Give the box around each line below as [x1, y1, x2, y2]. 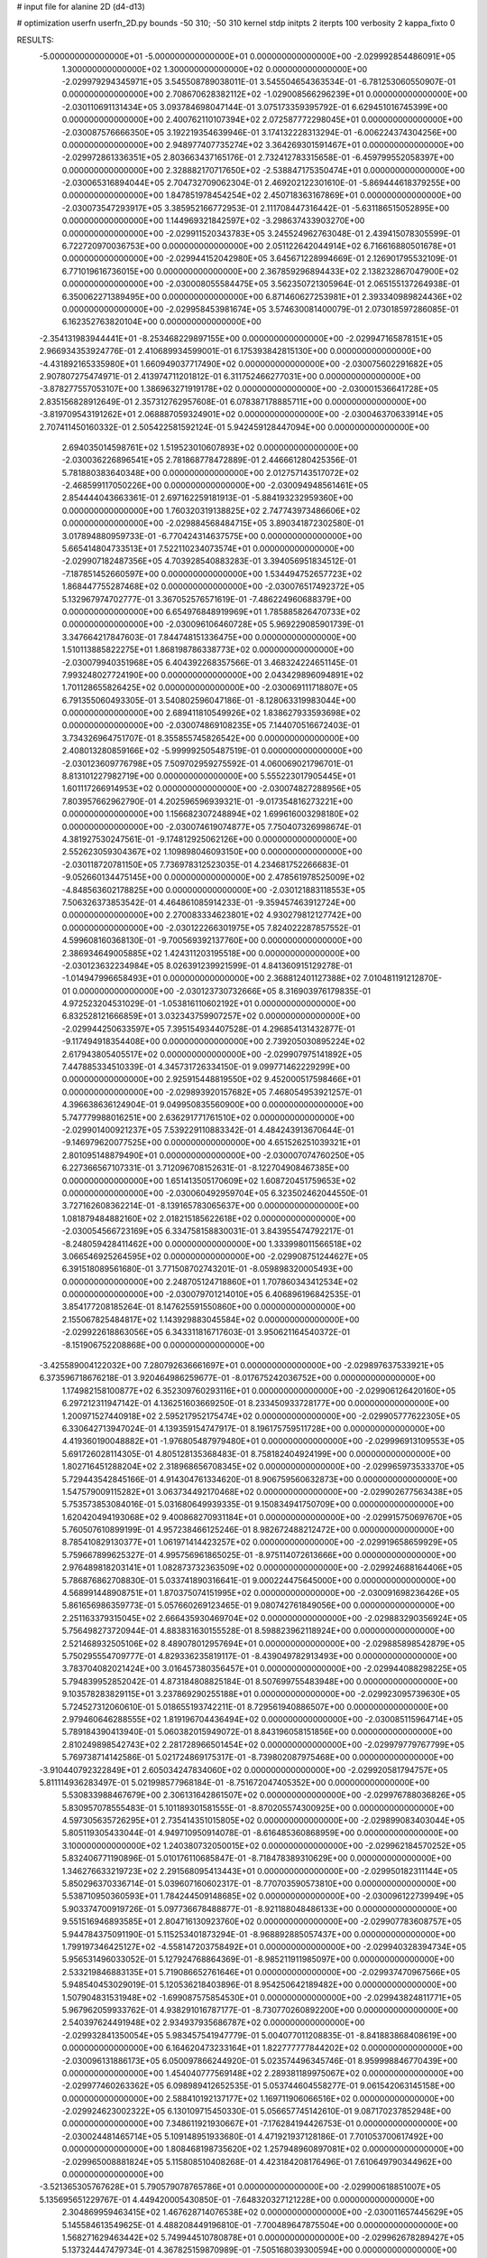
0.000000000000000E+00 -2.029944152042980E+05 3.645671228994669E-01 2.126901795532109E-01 [61, 253, 457, 264]
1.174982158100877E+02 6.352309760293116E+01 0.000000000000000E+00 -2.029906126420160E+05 [61, 1385, 456, 1395]
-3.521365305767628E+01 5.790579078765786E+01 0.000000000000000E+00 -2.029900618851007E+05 [39, 2181, 441, 2192]
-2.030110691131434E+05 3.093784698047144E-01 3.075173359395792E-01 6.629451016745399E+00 [61, 101, 448, 112]
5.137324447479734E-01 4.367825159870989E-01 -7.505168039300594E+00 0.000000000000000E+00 [61, 2244, 457, 2255]
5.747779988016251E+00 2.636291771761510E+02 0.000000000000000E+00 [61, 1112, 355, 1123]
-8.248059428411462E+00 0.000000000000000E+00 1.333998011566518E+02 [61, 1238, 363, 1249]
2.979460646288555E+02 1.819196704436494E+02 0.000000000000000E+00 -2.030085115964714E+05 [61, 1713, 464, 1724]
